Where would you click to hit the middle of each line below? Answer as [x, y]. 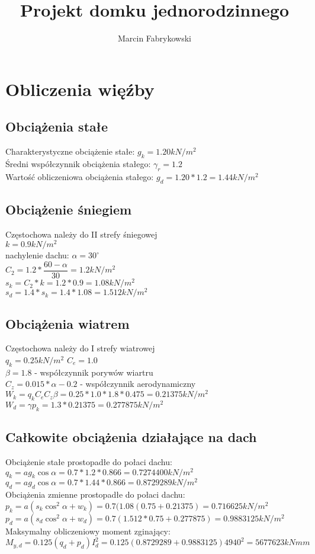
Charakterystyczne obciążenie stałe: [70, 151]
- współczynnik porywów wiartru [94, 372]
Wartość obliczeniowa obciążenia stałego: [80, 176]
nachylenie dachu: [37, 255]
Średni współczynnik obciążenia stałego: [78, 163]
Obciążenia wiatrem [67, 323]
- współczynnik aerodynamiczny [138, 384]
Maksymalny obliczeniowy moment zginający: [88, 531]
